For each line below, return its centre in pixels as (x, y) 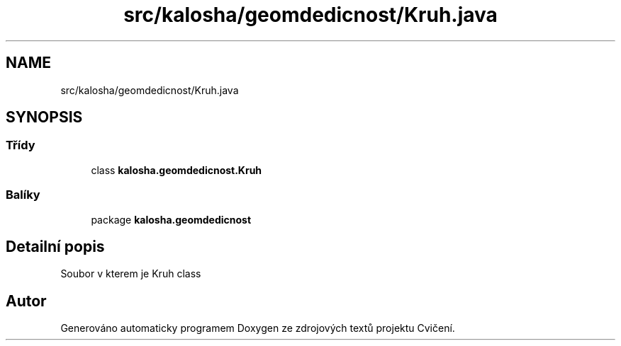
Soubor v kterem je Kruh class (131, 274)
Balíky (23, 195)
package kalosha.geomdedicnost (171, 219)
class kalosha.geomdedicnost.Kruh (177, 170)
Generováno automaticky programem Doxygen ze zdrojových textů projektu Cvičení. (258, 328)
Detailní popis (55, 246)
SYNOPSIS (44, 117)
